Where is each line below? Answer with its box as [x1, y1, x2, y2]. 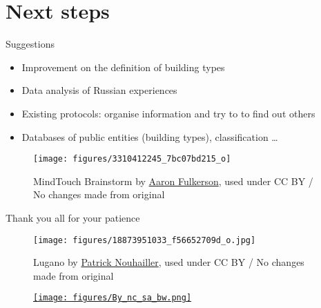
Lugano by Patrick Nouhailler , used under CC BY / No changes [33, 255, 304, 269]
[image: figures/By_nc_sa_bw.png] [33, 293, 192, 303]
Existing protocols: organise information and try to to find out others [21, 106, 315, 120]
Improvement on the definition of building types [21, 59, 225, 74]
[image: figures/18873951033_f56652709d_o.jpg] [33, 235, 256, 245]
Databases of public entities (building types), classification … [21, 129, 278, 144]
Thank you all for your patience [6, 210, 140, 224]
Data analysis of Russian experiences [21, 83, 177, 97]
